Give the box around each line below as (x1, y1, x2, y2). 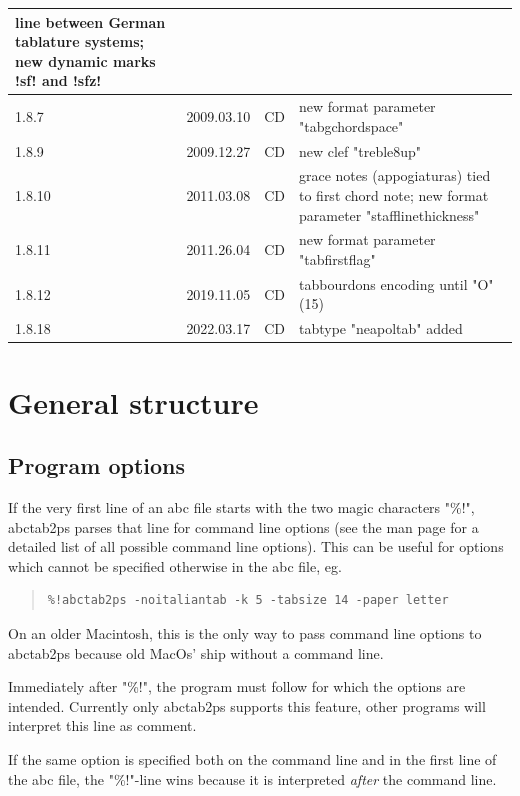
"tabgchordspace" (298, 115, 404, 136)
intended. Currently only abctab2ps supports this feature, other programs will (8, 695, 486, 716)
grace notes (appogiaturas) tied (298, 165, 491, 186)
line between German (15, 11, 166, 32)
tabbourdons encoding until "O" (298, 273, 494, 294)
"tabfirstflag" (298, 249, 376, 270)
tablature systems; (15, 31, 144, 52)
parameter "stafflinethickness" (298, 204, 480, 225)
